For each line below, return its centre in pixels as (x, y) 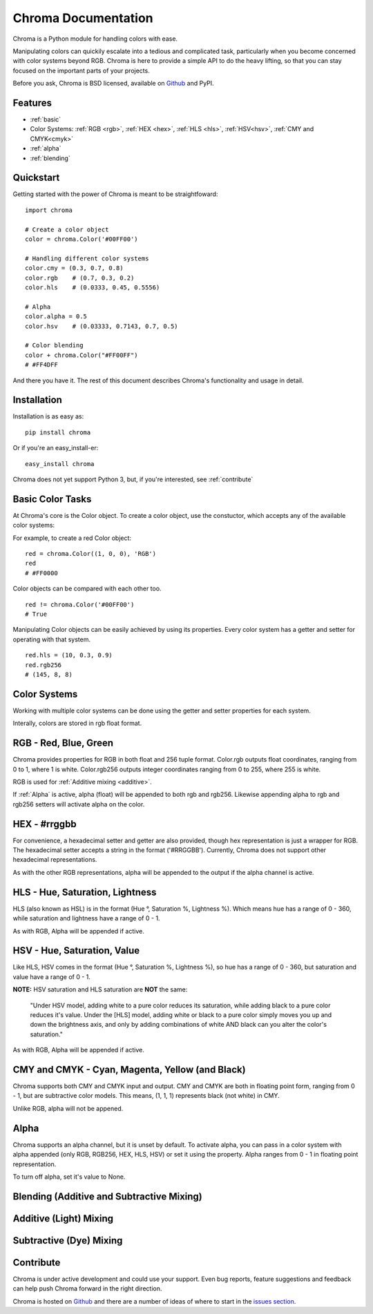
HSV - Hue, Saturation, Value (76, 950)
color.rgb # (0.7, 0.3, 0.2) (80, 278)
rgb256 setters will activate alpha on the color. (79, 804)
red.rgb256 (44, 665)
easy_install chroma (60, 464)
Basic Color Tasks (52, 499)
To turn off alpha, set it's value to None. (69, 1177)
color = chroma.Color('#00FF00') (82, 239)
